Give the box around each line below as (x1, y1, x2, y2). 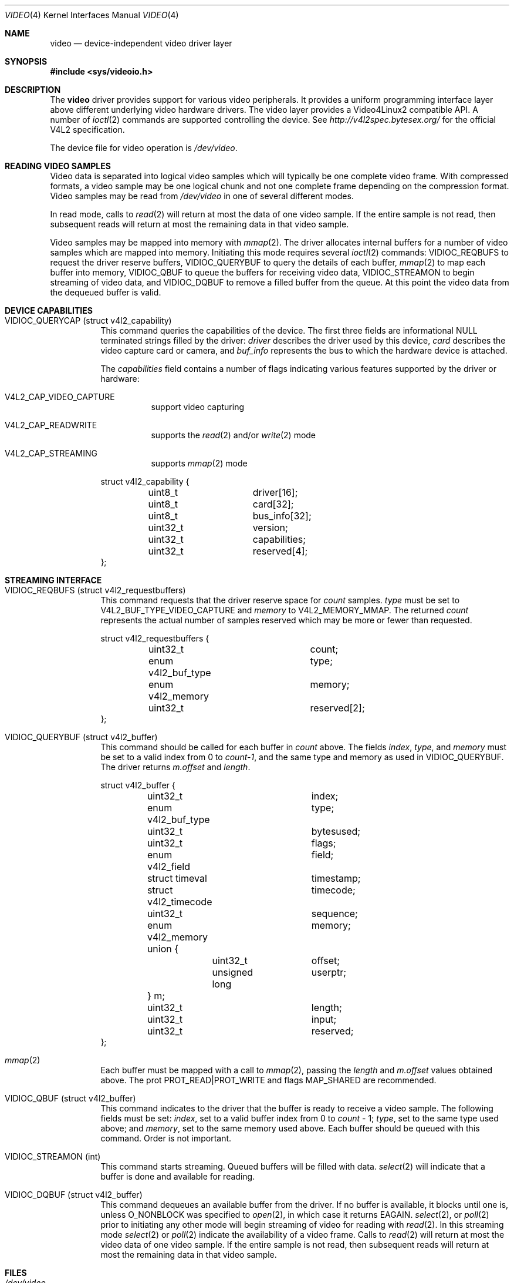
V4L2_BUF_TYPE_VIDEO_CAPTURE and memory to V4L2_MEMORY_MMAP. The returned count (100, 605, 469, 615)
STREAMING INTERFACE (5, 575, 102, 585)
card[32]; (252, 498, 294, 510)
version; (252, 522, 288, 533)
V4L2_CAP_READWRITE (5, 420, 97, 430)
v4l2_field (147, 861, 190, 872)
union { (147, 943, 179, 955)
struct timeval (147, 872, 207, 884)
